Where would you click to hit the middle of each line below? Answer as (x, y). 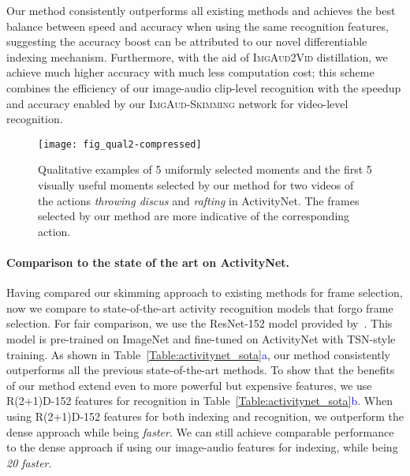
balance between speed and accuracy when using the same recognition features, (198, 26)
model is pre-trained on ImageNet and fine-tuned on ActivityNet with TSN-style (201, 338)
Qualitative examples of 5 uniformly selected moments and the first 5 (205, 169)
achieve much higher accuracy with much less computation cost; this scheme (190, 72)
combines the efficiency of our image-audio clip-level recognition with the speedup (204, 87)
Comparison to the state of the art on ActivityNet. (148, 262)
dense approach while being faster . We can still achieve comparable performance (200, 431)
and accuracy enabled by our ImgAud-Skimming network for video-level (177, 103)
